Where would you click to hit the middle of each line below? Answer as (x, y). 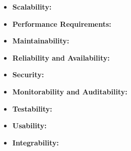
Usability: (29, 125)
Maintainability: (41, 41)
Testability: (32, 108)
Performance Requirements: (62, 23)
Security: (28, 74)
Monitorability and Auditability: (70, 91)
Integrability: (36, 142)
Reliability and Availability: (61, 57)
